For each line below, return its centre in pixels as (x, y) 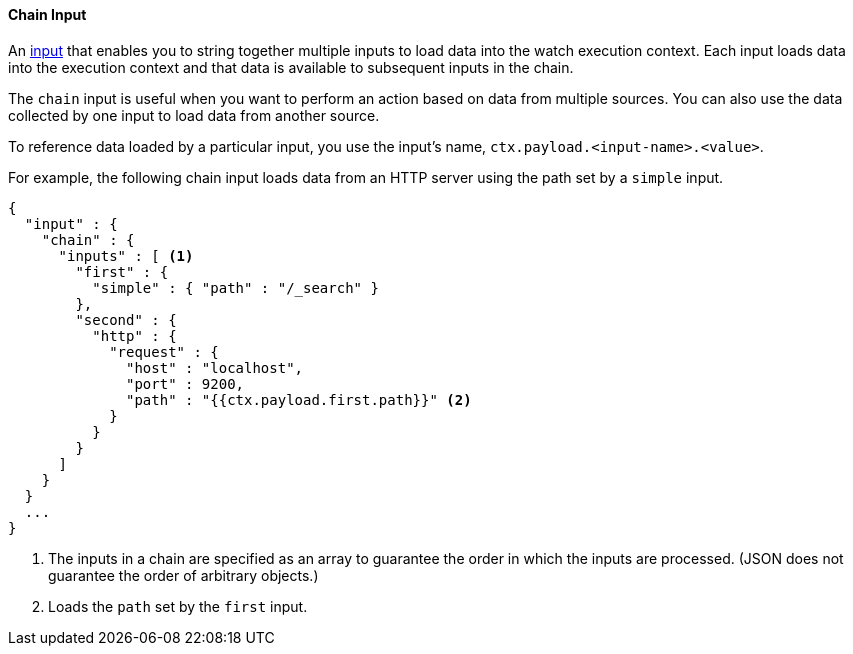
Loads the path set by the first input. (178, 606)
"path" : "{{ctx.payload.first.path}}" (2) (299, 399)
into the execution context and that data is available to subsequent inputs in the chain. (291, 67)
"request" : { (164, 351)
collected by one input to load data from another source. (194, 115)
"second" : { (126, 319)
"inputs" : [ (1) (126, 255)
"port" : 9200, (185, 383)
